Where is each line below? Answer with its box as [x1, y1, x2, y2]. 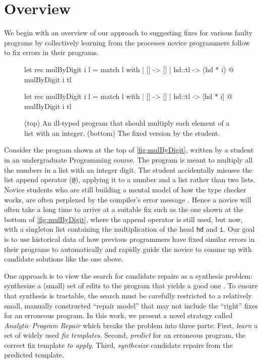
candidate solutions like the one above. [4, 253, 123, 264]
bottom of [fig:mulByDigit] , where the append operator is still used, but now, [4, 214, 243, 224]
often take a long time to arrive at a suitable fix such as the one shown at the [4, 204, 243, 215]
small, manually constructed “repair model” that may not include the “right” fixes [4, 300, 258, 310]
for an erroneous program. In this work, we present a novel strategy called [4, 310, 233, 321]
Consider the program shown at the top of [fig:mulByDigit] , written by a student [4, 144, 254, 155]
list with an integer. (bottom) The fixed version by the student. [24, 127, 220, 138]
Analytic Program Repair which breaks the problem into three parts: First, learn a [4, 320, 257, 330]
